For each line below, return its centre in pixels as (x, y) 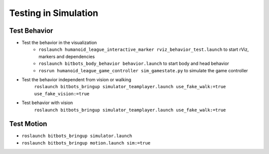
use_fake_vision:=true (62, 94)
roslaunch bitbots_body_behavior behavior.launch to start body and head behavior (134, 64)
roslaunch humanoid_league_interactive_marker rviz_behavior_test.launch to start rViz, (144, 49)
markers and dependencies (67, 56)
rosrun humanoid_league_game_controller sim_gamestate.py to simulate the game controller (143, 70)
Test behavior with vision (47, 103)
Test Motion (28, 124)
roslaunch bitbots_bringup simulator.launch (77, 136)
